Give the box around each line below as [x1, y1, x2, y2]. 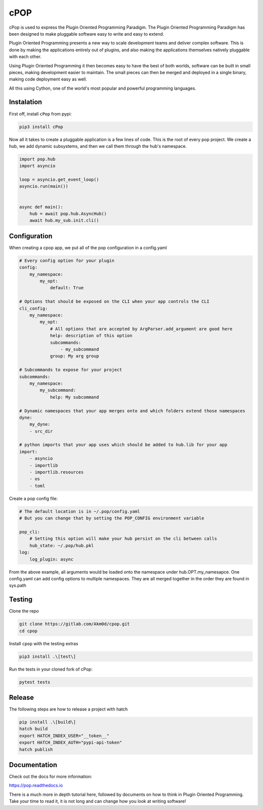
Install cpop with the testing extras [9, 640, 78, 646]
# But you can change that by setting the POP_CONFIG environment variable [19, 515, 205, 521]
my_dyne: [29, 422, 51, 427]
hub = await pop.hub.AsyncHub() [29, 211, 107, 217]
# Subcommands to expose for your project [19, 367, 122, 373]
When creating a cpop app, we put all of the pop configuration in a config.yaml [9, 244, 168, 251]
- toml [29, 483, 45, 489]
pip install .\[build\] [19, 719, 76, 725]
